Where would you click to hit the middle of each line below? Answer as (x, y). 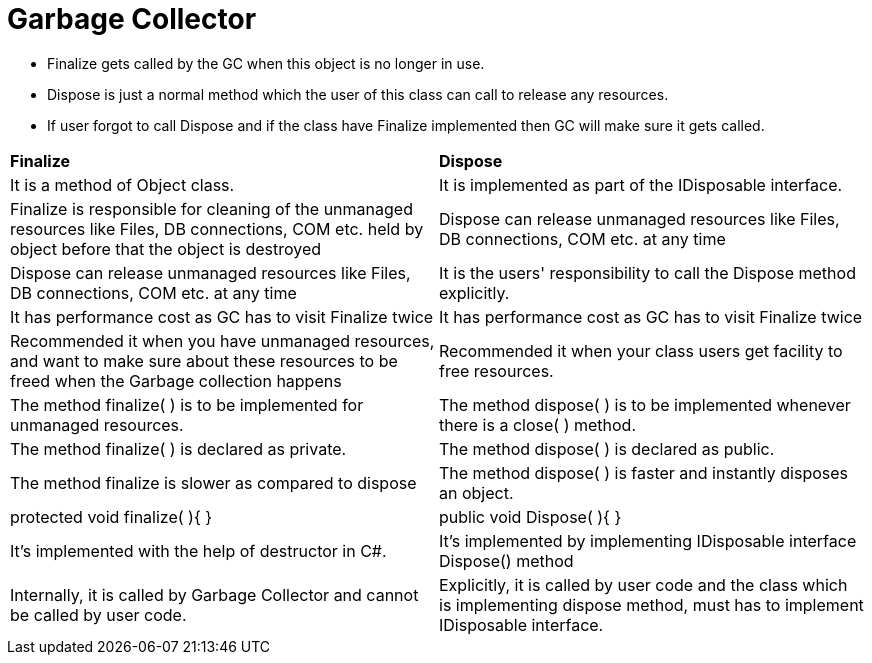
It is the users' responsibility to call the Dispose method (647, 272)
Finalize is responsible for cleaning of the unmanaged (211, 208)
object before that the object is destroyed (166, 248)
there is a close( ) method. (538, 424)
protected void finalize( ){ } (111, 516)
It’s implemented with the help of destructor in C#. (198, 550)
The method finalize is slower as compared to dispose (213, 482)
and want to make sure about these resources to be (204, 360)
